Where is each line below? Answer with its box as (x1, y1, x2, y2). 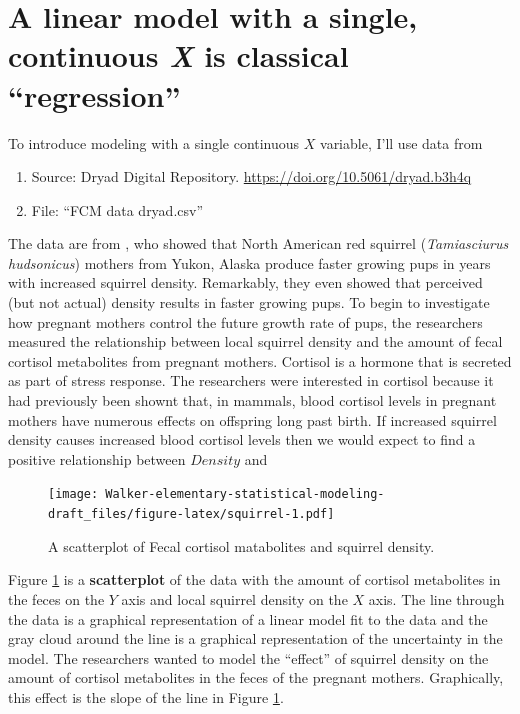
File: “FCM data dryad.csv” (31, 199, 204, 220)
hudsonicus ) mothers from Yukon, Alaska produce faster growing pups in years (8, 252, 491, 273)
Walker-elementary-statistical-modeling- (105, 487, 385, 502)
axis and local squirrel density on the (121, 588, 348, 609)
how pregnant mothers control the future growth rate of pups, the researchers (8, 311, 483, 332)
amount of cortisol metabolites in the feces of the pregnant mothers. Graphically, (8, 667, 504, 688)
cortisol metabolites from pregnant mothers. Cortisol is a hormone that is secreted (8, 350, 512, 371)
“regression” (8, 74, 181, 115)
